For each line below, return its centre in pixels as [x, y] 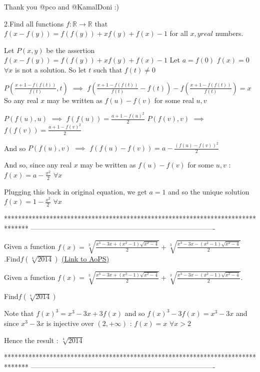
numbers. [229, 33]
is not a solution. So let [51, 69]
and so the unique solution [209, 191]
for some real [174, 100]
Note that [19, 313]
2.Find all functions [34, 23]
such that [108, 69]
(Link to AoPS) [85, 258]
